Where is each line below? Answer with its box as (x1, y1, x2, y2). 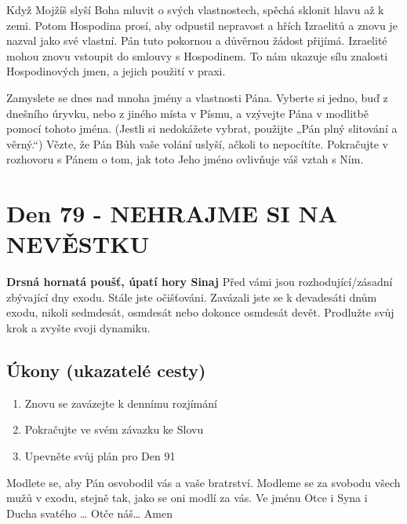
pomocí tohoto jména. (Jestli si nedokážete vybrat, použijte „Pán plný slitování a (6, 120, 398, 137)
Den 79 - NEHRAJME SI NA (6, 197, 337, 229)
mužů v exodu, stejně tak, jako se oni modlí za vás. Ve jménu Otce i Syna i (6, 489, 368, 506)
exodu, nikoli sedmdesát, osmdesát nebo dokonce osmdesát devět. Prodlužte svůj (6, 304, 394, 321)
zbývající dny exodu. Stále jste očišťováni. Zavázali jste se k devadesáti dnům (6, 288, 377, 305)
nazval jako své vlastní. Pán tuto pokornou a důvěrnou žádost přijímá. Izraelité (6, 32, 387, 49)
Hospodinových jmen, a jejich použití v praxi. (6, 63, 226, 79)
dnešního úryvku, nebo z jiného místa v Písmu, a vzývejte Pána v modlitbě (6, 104, 369, 121)
